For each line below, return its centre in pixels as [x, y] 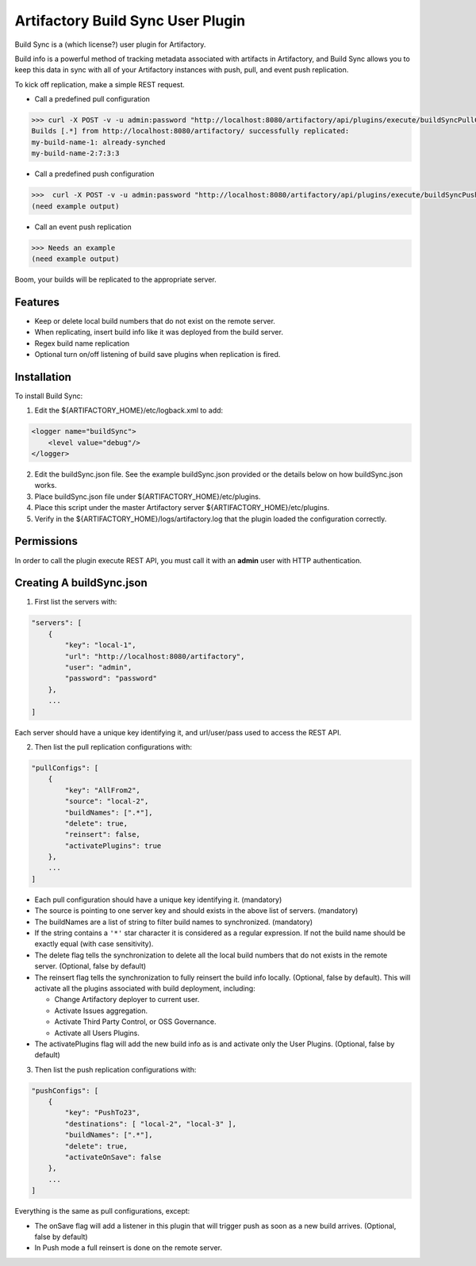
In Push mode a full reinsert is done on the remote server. [128, 1248]
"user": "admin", [98, 668]
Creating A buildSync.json [81, 583]
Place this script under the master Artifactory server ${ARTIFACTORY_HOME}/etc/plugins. [182, 508]
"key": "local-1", [100, 645]
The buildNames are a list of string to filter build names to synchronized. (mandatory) [174, 922]
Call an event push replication [83, 227]
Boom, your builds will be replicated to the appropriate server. [116, 279]
